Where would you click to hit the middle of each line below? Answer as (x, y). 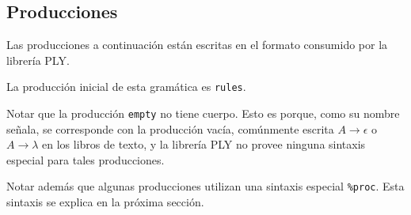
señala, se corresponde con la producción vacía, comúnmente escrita (170, 128)
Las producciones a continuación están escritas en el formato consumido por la (197, 45)
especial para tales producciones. (86, 159)
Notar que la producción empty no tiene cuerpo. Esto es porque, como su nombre (203, 113)
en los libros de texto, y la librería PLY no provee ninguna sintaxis (204, 144)
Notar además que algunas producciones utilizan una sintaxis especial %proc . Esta (205, 186)
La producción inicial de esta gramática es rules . (126, 87)
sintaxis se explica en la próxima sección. (105, 202)
